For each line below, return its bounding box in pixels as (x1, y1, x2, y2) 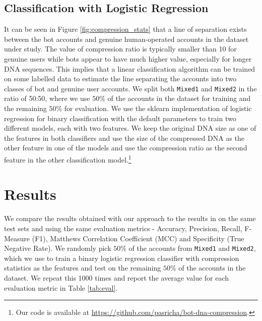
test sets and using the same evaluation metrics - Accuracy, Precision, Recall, (4, 223, 242, 233)
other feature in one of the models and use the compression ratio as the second (4, 142, 247, 153)
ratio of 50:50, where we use (4, 93, 90, 103)
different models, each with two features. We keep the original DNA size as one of (4, 123, 256, 133)
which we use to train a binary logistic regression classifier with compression (4, 252, 239, 263)
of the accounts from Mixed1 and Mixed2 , (128, 243, 256, 253)
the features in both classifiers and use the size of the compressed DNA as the (4, 132, 244, 143)
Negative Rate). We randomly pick (4, 243, 111, 253)
